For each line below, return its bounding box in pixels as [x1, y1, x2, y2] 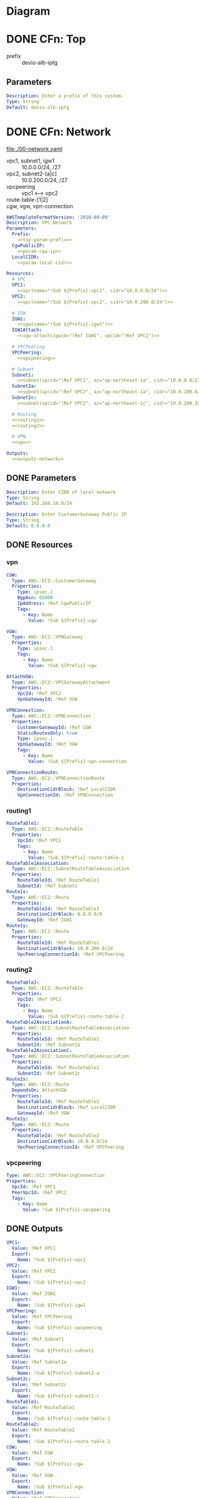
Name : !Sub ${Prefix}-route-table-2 [17, 1438, 111, 1444]
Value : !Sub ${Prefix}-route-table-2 [28, 1013, 124, 1020]
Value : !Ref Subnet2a [12, 1359, 67, 1365]
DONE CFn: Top [6, 32, 87, 46]
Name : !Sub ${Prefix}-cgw [17, 1461, 84, 1467]
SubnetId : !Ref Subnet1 [17, 883, 78, 890]
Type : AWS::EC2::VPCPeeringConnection [6, 1172, 105, 1178]
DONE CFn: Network [6, 125, 112, 139]
